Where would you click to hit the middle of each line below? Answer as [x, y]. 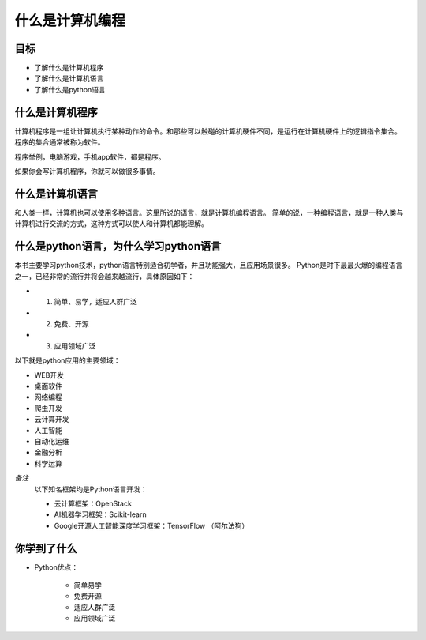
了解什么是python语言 [70, 89]
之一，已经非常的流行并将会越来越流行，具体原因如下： [105, 276]
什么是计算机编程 [70, 21]
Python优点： [56, 567]
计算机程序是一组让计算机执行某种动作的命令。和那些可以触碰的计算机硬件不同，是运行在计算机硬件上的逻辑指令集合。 [208, 131]
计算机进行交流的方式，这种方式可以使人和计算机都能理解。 [111, 224]
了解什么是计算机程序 [69, 68]
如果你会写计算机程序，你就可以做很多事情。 [87, 171]
